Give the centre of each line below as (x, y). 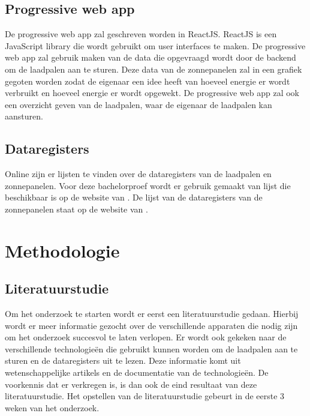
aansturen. (24, 116)
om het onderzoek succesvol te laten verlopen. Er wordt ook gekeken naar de (146, 337)
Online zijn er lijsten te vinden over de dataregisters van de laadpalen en (138, 174)
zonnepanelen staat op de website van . (76, 209)
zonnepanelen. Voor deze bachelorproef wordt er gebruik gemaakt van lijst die (148, 185)
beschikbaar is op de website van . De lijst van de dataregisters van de (134, 197)
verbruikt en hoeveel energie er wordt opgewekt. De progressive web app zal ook (152, 93)
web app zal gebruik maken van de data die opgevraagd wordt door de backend (151, 57)
